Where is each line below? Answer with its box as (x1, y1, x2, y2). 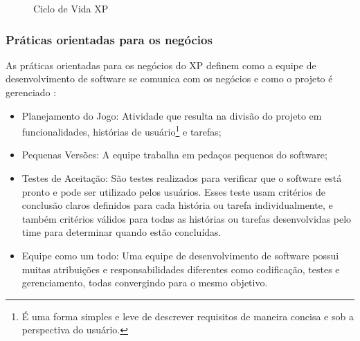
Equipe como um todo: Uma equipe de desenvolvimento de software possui (21, 248, 339, 262)
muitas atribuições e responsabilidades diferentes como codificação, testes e (21, 261, 340, 276)
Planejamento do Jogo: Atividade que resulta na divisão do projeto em (21, 108, 322, 122)
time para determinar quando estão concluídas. (21, 225, 222, 239)
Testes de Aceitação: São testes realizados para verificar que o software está (21, 171, 342, 185)
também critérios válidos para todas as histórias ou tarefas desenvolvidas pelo (21, 211, 352, 225)
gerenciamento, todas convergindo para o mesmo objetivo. (21, 275, 268, 290)
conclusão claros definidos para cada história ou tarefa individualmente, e (21, 198, 333, 212)
